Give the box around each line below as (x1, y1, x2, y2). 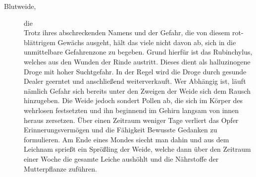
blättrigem (24, 37, 55, 47)
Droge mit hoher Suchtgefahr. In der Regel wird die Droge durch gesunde (24, 66, 247, 76)
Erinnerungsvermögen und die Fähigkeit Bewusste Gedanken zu (24, 124, 217, 135)
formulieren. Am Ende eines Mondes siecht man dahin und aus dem (24, 134, 229, 144)
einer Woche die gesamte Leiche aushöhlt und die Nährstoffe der (24, 153, 219, 164)
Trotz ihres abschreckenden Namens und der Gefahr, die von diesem (24, 27, 230, 38)
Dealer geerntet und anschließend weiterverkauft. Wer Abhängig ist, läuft (24, 76, 246, 86)
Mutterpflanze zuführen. (24, 163, 97, 174)
